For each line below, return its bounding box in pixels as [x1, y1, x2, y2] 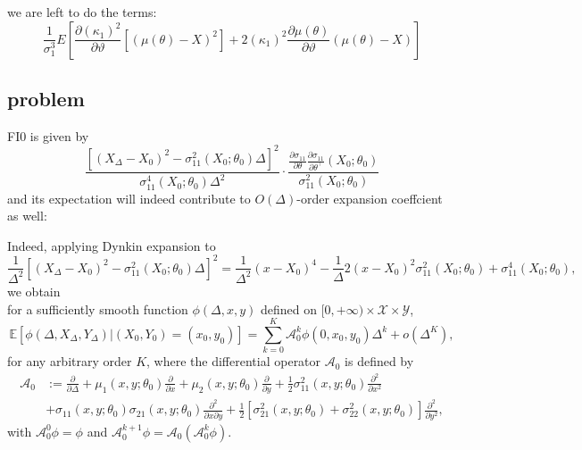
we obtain [7, 281, 61, 300]
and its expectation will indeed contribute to [7, 188, 251, 207]
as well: [7, 206, 47, 225]
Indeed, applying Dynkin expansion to [7, 236, 216, 254]
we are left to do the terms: [7, 3, 157, 21]
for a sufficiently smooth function [7, 299, 188, 318]
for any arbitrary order [7, 352, 132, 371]
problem [7, 84, 85, 112]
